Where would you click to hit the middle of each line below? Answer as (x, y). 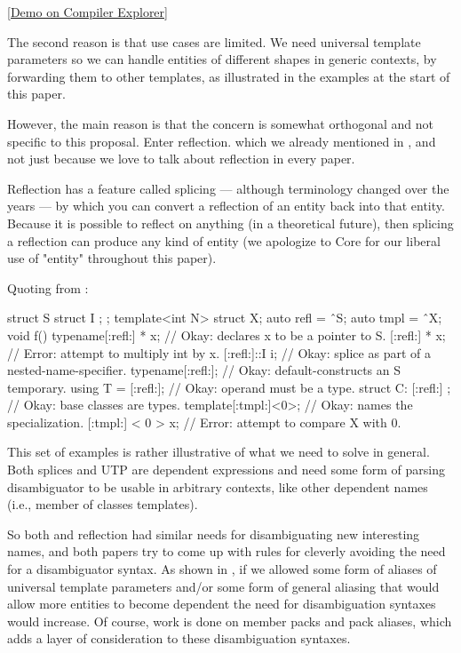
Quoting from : (48, 287)
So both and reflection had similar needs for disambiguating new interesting (214, 534)
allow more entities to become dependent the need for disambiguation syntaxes (222, 604)
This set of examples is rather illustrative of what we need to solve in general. (219, 452)
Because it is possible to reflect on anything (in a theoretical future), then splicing (230, 223)
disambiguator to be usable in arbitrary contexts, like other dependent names (218, 486)
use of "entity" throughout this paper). (112, 258)
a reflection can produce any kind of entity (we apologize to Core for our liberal (224, 240)
